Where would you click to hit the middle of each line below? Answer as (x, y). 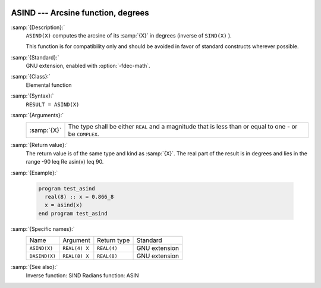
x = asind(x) (64, 205)
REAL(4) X (76, 248)
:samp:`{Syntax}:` (32, 96)
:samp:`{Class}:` (31, 77)
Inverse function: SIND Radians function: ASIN (82, 275)
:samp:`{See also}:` (34, 267)
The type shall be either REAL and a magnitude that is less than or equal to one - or (183, 127)
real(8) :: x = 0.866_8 (79, 197)
